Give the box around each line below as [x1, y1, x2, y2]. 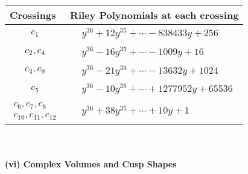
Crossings [10, 8, 56, 22]
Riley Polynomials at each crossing [70, 8, 239, 22]
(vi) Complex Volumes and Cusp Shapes [5, 157, 177, 170]
